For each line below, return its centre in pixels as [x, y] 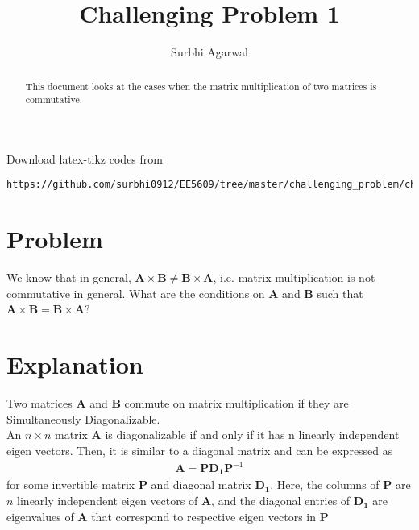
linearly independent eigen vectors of [108, 501]
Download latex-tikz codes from [85, 158]
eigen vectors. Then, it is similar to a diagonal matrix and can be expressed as [200, 450]
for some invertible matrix [71, 484]
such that [340, 293]
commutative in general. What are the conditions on [136, 293]
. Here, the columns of [325, 484]
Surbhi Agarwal [209, 52]
